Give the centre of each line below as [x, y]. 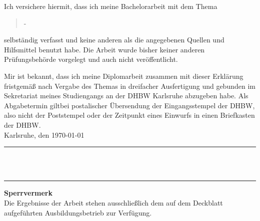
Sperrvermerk [28, 193]
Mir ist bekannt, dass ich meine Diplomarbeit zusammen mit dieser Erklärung [124, 76]
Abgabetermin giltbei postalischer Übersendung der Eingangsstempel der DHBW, [129, 105]
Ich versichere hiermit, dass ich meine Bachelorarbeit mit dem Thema [111, 6]
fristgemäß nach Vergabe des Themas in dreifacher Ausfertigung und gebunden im [130, 86]
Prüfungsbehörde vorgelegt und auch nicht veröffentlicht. [91, 59]
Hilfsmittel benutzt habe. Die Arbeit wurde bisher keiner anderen [104, 49]
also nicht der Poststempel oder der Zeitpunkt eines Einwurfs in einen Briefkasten [129, 115]
